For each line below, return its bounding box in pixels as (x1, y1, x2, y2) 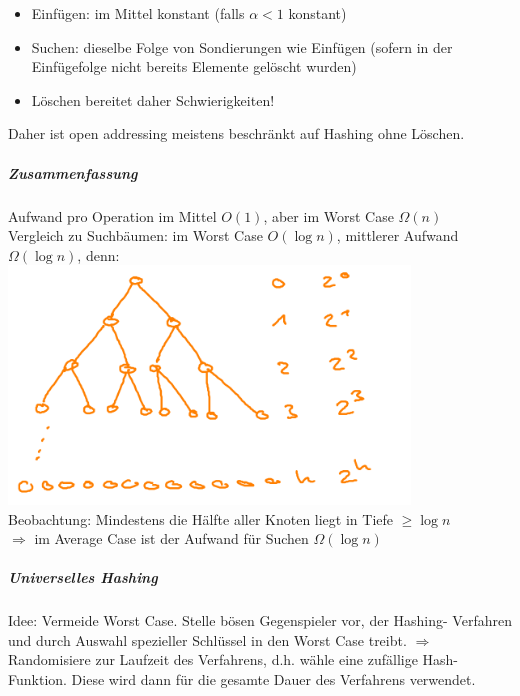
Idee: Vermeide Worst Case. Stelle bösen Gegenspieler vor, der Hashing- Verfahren (8, 610, 512, 631)
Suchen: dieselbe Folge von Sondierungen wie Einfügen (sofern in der (31, 36, 453, 57)
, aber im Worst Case (263, 205, 394, 226)
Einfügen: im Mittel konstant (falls (31, 3, 245, 23)
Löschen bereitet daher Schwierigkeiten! (31, 89, 275, 110)
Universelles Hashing (8, 567, 158, 588)
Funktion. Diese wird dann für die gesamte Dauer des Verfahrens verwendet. (8, 669, 476, 690)
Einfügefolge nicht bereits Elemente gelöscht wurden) (31, 56, 357, 77)
